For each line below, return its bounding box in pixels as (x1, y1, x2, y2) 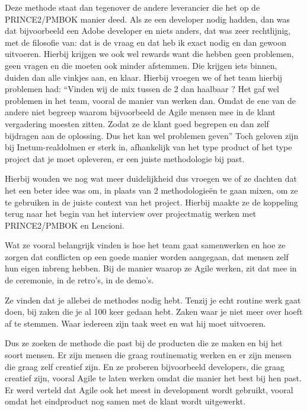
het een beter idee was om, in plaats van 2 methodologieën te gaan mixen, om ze (5, 184, 298, 196)
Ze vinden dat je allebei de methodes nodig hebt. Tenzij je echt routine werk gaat (5, 293, 301, 306)
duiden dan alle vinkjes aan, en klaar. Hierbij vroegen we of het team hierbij (5, 71, 283, 83)
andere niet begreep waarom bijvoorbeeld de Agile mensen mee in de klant (5, 106, 276, 118)
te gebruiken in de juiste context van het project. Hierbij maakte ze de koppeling (5, 195, 298, 208)
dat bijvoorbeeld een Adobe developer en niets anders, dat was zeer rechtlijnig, (5, 24, 291, 37)
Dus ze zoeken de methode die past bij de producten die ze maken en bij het (5, 337, 283, 349)
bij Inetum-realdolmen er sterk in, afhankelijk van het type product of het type (5, 141, 292, 153)
